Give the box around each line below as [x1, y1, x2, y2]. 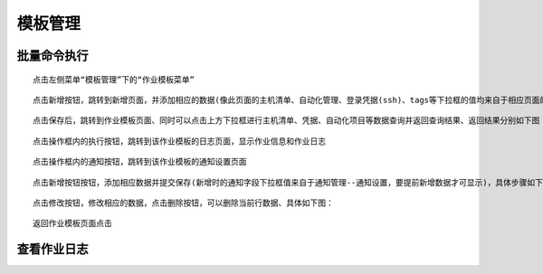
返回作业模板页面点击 [33, 218, 112, 229]
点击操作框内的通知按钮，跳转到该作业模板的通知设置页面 [33, 156, 247, 167]
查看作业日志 [16, 241, 89, 257]
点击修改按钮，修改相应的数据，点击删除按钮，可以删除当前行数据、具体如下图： [33, 197, 334, 208]
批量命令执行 [16, 48, 89, 63]
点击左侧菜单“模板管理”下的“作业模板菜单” [33, 74, 195, 85]
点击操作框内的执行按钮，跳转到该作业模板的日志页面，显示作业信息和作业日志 [33, 136, 326, 146]
